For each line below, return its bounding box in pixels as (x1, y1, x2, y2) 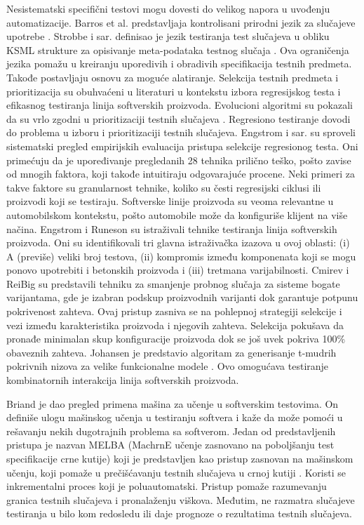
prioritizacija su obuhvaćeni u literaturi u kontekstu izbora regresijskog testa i (6, 84, 341, 98)
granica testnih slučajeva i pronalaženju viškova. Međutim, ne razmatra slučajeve (6, 492, 355, 507)
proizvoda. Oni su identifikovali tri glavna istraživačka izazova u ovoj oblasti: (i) (6, 235, 350, 250)
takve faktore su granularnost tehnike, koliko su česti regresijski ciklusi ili (6, 180, 321, 194)
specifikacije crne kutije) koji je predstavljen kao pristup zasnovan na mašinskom (6, 451, 353, 465)
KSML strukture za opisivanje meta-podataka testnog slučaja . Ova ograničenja (6, 42, 349, 57)
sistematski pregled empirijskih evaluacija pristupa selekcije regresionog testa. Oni (6, 138, 358, 153)
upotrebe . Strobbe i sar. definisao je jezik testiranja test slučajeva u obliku (6, 29, 330, 44)
